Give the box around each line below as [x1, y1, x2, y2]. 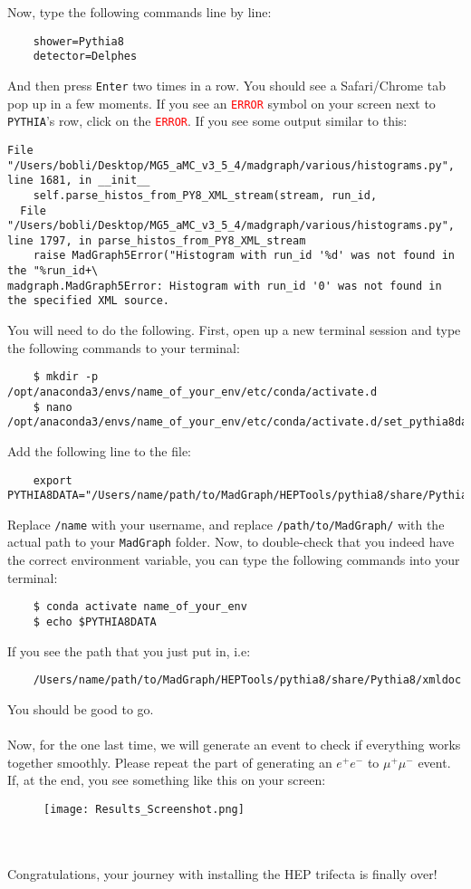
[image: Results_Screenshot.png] [43, 802, 245, 816]
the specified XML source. [7, 294, 169, 308]
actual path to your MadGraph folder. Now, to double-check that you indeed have [7, 532, 455, 551]
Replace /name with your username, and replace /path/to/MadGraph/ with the [7, 514, 445, 533]
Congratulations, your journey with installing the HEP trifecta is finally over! [7, 864, 437, 883]
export [33, 473, 72, 487]
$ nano [33, 400, 72, 414]
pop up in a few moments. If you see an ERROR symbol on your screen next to [7, 93, 436, 112]
